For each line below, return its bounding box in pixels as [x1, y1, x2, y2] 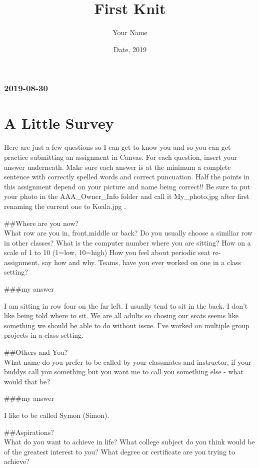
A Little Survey [4, 113, 114, 133]
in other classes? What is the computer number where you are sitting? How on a [4, 237, 251, 248]
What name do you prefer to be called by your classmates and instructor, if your [4, 356, 251, 367]
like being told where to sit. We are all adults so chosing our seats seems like [4, 310, 238, 321]
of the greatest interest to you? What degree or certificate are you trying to [4, 446, 235, 456]
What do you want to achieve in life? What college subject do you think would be [4, 436, 255, 447]
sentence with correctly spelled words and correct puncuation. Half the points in [4, 171, 250, 182]
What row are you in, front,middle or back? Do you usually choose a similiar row [4, 227, 252, 238]
